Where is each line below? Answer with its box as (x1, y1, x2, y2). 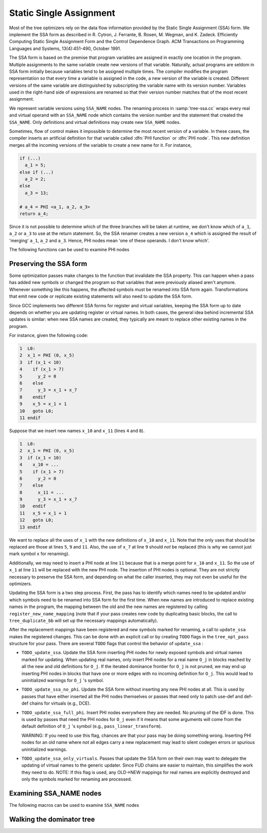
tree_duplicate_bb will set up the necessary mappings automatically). (9, 617, 158, 623)
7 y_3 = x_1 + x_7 (19, 387, 78, 393)
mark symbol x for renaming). (9, 551, 70, 557)
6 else (19, 381, 44, 386)
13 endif (19, 524, 41, 530)
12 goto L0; (19, 517, 54, 523)
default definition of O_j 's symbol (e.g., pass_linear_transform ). (21, 723, 162, 729)
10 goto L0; (19, 408, 54, 414)
